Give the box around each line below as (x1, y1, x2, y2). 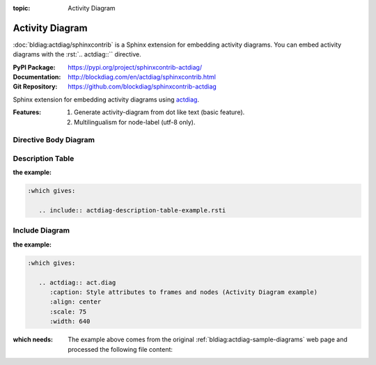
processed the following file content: (68, 345, 173, 353)
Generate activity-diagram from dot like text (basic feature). (74, 108, 245, 116)
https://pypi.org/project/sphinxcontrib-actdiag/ (68, 63, 202, 71)
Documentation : (13, 73, 61, 81)
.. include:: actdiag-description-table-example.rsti (38, 206, 226, 215)
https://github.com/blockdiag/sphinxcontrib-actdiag (68, 82, 217, 91)
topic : (13, 4, 31, 12)
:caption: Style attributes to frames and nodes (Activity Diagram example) (49, 288, 318, 296)
